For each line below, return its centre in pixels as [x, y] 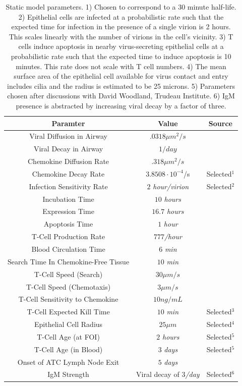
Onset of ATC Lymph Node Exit [68, 362]
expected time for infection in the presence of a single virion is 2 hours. [121, 26]
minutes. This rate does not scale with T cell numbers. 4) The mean [121, 66]
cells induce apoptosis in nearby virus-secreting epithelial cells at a [121, 46]
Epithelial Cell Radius [69, 324]
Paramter [68, 123]
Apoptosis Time [68, 224]
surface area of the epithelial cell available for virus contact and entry [121, 76]
